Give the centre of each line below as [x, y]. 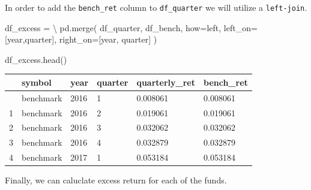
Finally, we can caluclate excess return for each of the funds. [116, 180]
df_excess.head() [36, 59]
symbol [37, 82]
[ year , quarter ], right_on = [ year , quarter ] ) [81, 39]
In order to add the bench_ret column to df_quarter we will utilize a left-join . [156, 7]
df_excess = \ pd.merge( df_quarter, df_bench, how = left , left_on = [131, 27]
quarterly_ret [166, 82]
